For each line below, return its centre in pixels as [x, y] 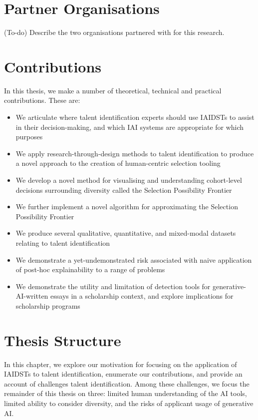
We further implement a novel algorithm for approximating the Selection [127, 207]
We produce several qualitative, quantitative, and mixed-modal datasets [126, 233]
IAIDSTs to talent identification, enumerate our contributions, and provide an [123, 374]
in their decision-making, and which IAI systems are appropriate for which [130, 127]
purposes [29, 137]
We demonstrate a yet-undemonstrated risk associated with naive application [134, 259]
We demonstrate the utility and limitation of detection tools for [113, 286]
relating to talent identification [63, 242]
